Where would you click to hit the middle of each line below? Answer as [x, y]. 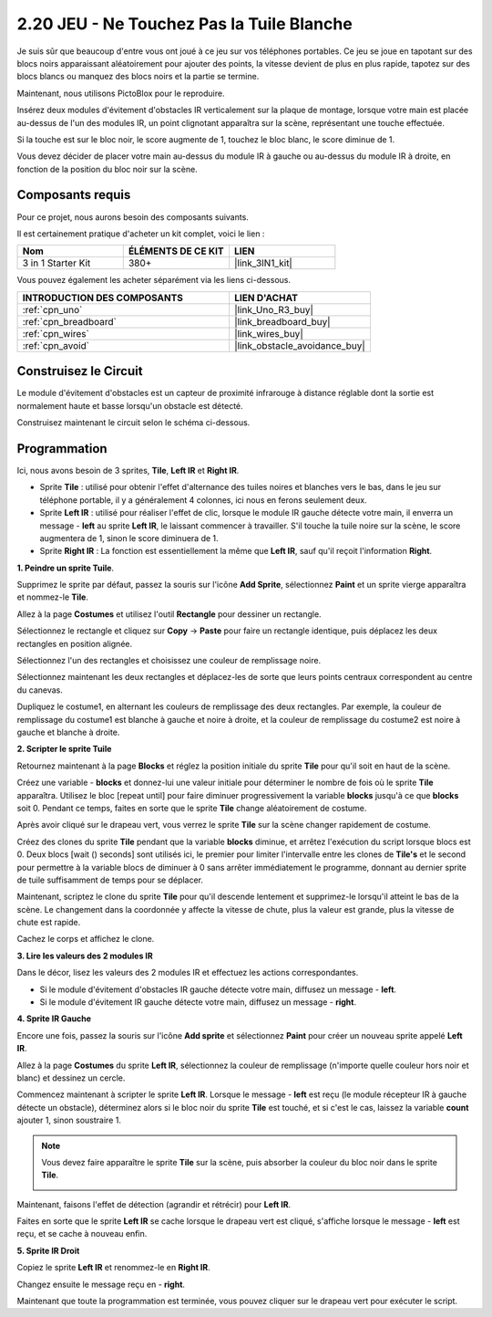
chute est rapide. [49, 923]
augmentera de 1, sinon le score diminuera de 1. [129, 538]
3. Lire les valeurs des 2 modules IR [85, 956]
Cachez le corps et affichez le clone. [86, 939]
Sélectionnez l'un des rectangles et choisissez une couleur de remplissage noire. [169, 661]
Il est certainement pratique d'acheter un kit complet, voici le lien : [141, 234]
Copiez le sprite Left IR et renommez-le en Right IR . [114, 1268]
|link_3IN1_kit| [263, 263]
